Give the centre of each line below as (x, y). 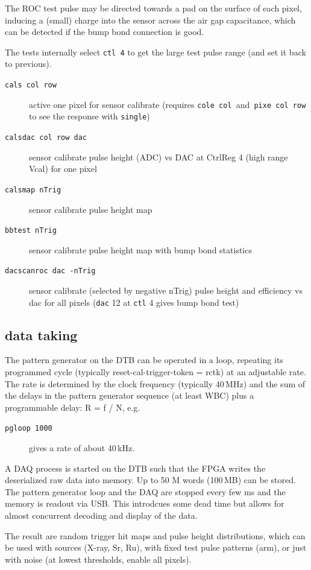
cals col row (31, 85)
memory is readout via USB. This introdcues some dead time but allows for (145, 503)
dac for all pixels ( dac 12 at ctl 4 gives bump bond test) (134, 302)
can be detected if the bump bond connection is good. (105, 32)
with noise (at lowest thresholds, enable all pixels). (98, 559)
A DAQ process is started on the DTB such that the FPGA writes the (135, 468)
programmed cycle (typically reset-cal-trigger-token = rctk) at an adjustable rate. (155, 372)
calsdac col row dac (46, 138)
